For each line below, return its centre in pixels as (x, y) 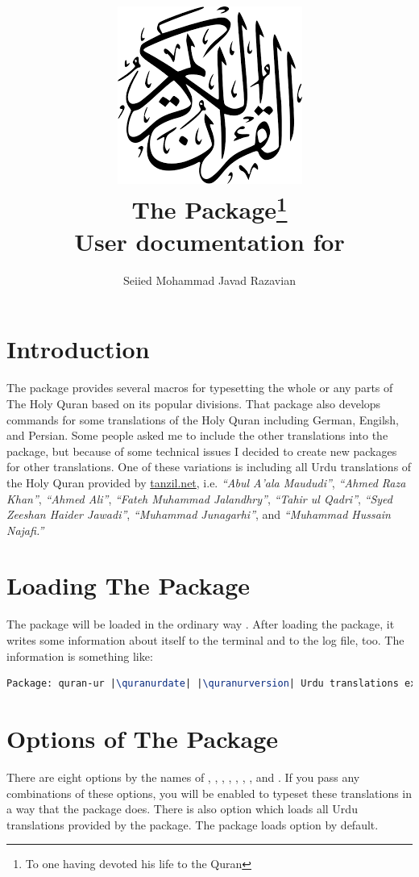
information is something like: (80, 656)
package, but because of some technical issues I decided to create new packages (202, 451)
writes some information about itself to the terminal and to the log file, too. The (205, 640)
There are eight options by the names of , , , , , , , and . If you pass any (183, 777)
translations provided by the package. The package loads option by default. (193, 824)
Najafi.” (25, 530)
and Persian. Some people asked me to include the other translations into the (197, 435)
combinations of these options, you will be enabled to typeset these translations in (209, 793)
